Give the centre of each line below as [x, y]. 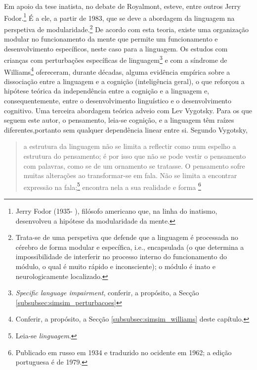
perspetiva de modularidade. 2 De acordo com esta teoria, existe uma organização [126, 28]
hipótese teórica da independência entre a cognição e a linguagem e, [107, 91]
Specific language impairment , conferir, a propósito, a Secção [107, 293]
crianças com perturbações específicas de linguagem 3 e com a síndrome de [116, 59]
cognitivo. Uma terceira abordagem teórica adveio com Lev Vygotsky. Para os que [128, 110]
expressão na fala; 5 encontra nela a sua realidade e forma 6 [112, 186]
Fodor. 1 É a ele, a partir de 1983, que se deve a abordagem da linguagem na [119, 17]
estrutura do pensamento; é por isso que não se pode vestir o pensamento [135, 156]
